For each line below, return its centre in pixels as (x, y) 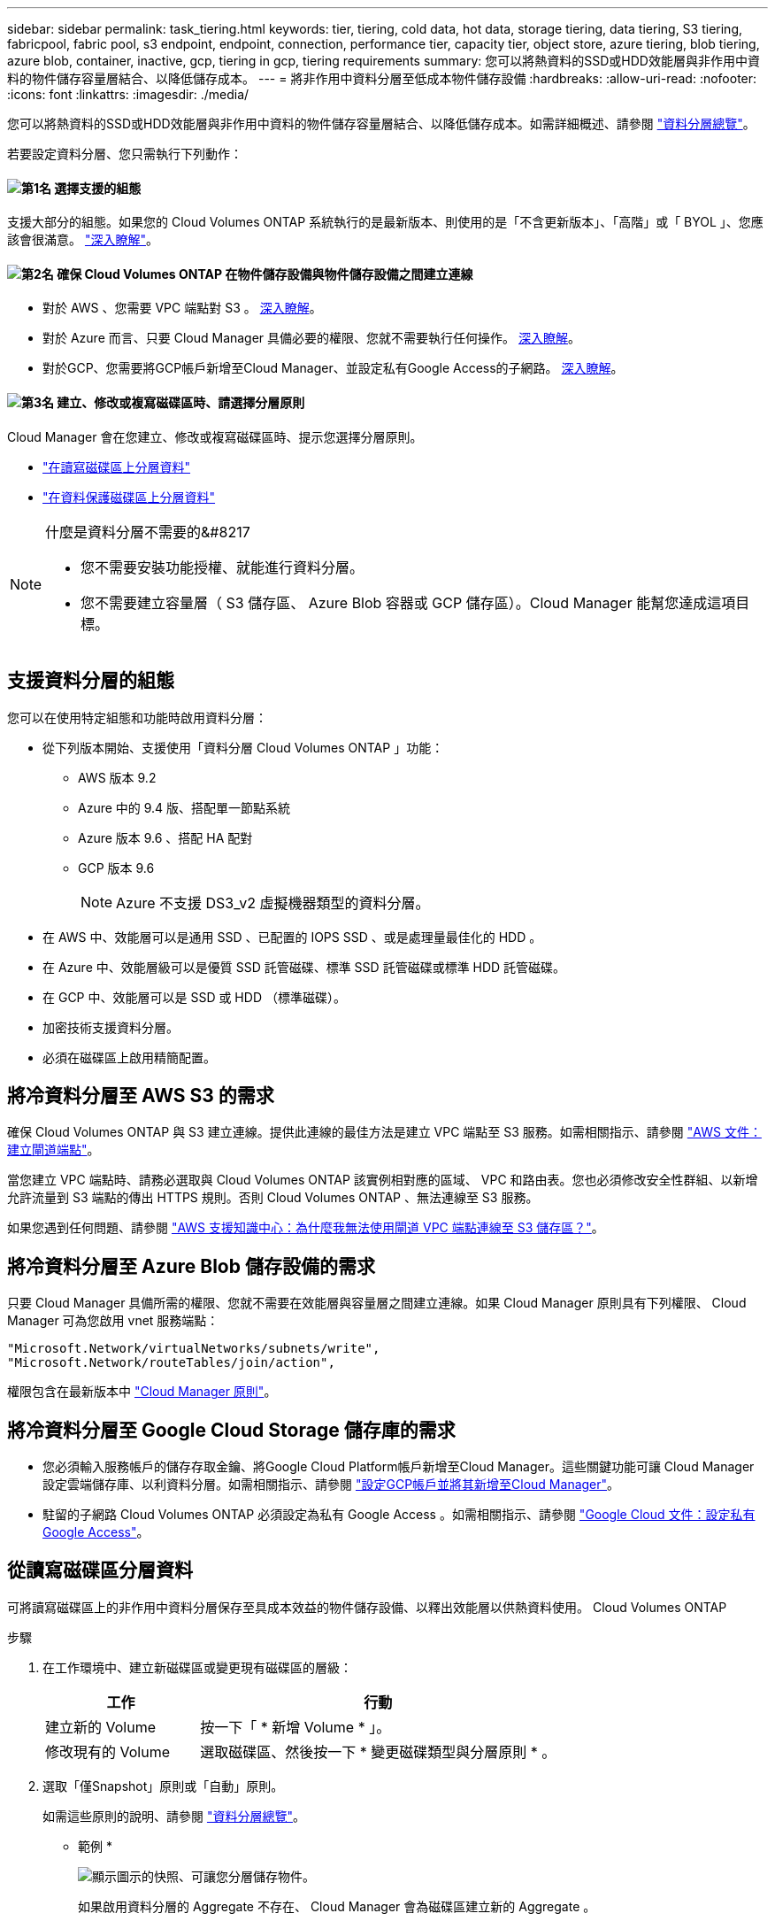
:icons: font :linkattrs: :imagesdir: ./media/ (128, 94)
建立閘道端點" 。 (54, 1150)
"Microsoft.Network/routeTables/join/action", (171, 1363)
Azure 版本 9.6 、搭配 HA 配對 (165, 837)
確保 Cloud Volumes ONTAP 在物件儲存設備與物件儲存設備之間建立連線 (265, 274)
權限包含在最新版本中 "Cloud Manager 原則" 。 (142, 1392)
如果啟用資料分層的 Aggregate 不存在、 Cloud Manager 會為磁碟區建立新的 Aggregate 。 (337, 1906)
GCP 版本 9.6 (116, 868)
